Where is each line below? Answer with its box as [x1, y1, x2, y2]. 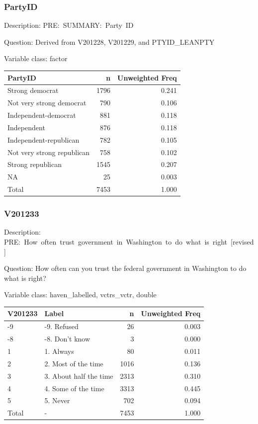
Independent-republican [7, 134, 80, 145]
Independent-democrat [7, 110, 76, 120]
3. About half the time [44, 370, 113, 381]
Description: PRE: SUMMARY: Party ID [4, 20, 134, 30]
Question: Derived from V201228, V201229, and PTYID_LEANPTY [4, 36, 215, 47]
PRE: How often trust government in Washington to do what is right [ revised [4, 237, 254, 247]
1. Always [44, 346, 74, 356]
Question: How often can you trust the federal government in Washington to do [4, 263, 247, 273]
